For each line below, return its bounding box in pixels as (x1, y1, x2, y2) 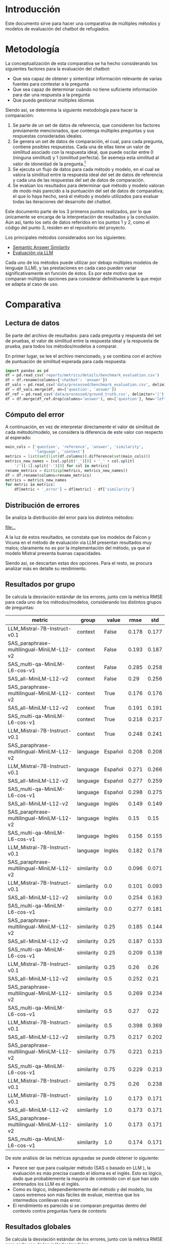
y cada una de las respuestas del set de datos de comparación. (12, 177, 145, 183)
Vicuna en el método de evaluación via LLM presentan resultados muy (5, 539, 152, 546)
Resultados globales (5, 1223, 71, 1231)
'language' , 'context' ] (34, 449, 85, 455)
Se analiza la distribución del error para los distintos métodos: (5, 514, 134, 521)
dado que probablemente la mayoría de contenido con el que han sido (12, 1176, 159, 1182)
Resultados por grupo (5, 580, 75, 589)
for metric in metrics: (5, 482, 56, 488)
